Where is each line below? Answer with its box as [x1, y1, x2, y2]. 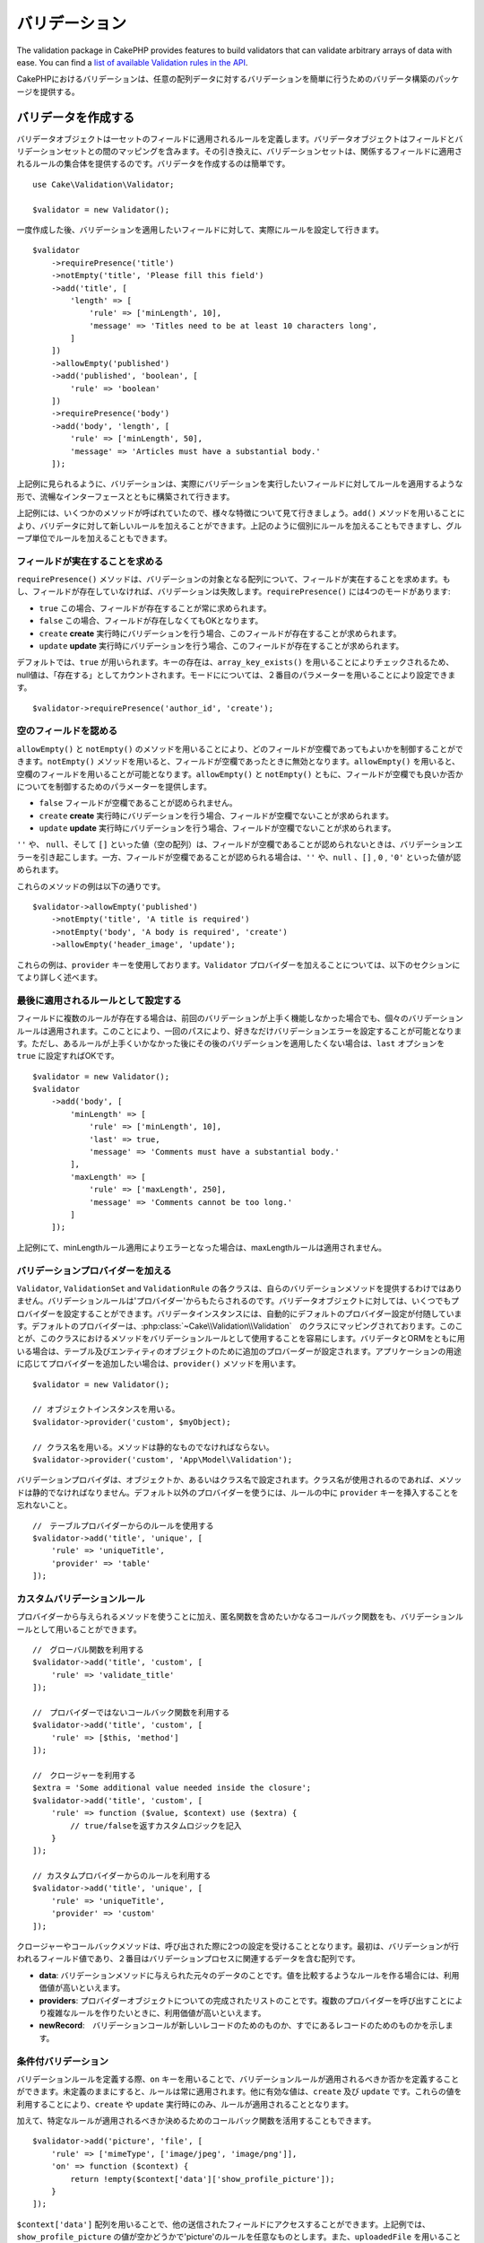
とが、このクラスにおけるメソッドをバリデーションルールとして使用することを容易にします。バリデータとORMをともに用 [16, 1333, 465, 1344]
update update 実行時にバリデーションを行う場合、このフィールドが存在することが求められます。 [39, 641, 404, 651]
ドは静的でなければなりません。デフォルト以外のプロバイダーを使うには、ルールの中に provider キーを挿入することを [16, 1487, 459, 1497]
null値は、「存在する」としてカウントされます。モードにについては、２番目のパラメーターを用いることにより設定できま [16, 669, 456, 680]
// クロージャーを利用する [32, 1770, 136, 1780]
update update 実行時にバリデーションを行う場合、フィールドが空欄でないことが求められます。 [39, 823, 396, 833]
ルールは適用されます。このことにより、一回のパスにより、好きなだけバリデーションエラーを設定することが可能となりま [16, 1025, 462, 1036]
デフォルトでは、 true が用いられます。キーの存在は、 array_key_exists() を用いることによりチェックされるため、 [16, 657, 454, 668]
